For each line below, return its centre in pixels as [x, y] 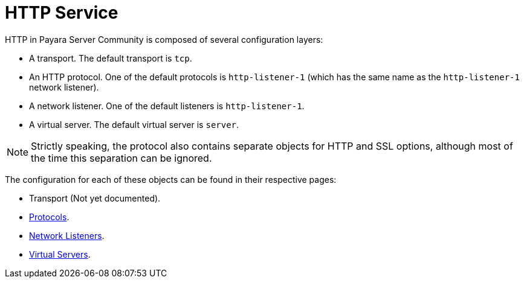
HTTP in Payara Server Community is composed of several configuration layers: [164, 39]
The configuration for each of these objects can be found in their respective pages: [171, 179]
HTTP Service [62, 13]
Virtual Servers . [60, 254]
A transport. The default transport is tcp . [111, 58]
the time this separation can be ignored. [121, 158]
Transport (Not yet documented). [95, 198]
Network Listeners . [67, 235]
